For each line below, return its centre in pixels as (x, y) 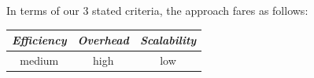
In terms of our (43, 10)
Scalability (168, 40)
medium (39, 60)
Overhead (103, 40)
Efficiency (39, 40)
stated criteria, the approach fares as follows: (200, 10)
